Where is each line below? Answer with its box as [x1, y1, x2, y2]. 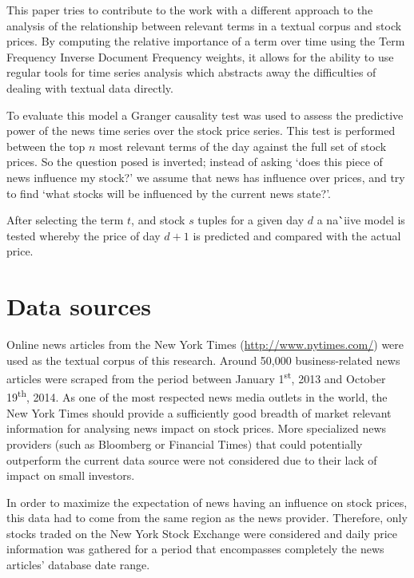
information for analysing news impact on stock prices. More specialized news [6, 420, 387, 437]
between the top [6, 137, 86, 154]
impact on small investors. [6, 467, 135, 484]
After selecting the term [6, 212, 124, 228]
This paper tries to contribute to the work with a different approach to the [6, 2, 373, 18]
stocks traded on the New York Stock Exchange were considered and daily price [6, 525, 398, 541]
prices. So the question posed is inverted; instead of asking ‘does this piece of [6, 153, 383, 170]
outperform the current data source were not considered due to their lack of [6, 451, 377, 468]
